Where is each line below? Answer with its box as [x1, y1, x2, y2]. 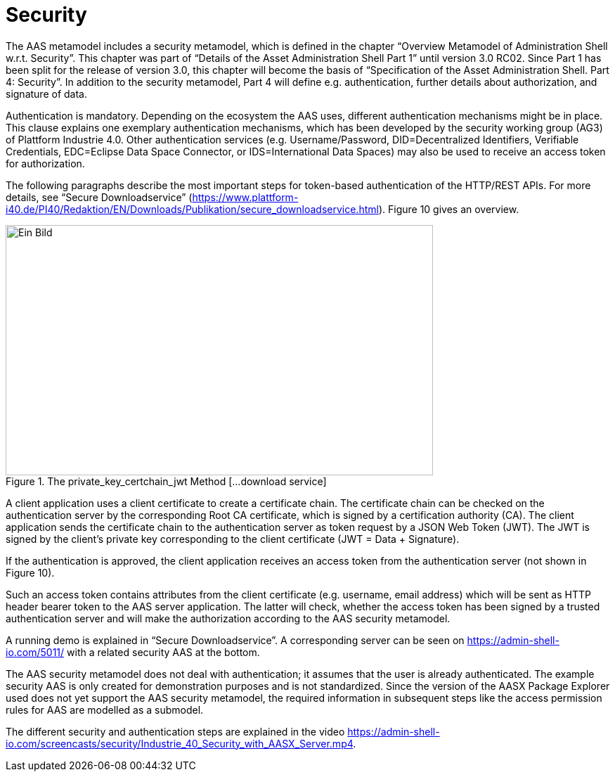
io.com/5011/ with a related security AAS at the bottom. [6, 646, 260, 658]
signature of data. [6, 87, 87, 100]
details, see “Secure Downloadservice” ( [6, 191, 193, 203]
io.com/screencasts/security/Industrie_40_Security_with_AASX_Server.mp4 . [6, 737, 356, 750]
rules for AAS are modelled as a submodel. [6, 703, 204, 716]
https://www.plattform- [192, 191, 299, 203]
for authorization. [6, 157, 85, 169]
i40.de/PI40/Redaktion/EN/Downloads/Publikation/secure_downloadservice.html [6, 203, 379, 215]
